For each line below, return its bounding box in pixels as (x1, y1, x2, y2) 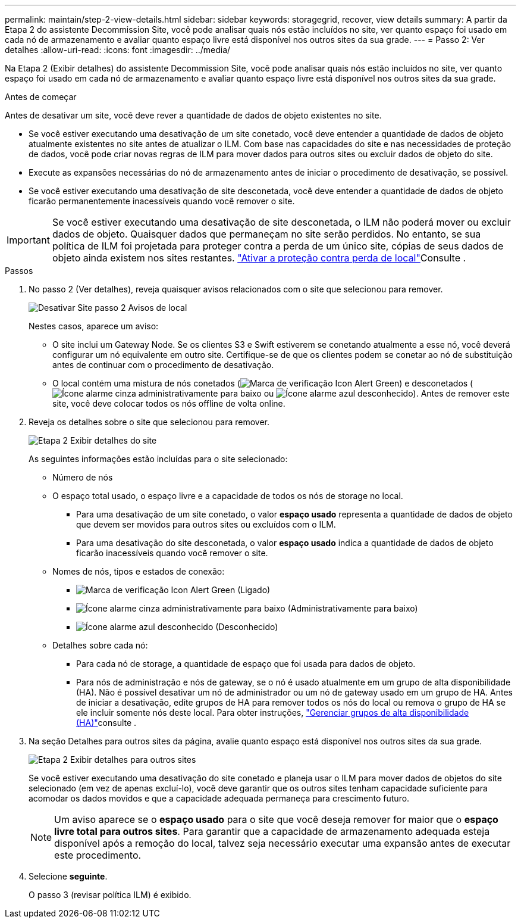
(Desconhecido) (215, 622, 278, 632)
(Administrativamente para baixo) (287, 603, 418, 613)
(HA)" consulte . (76, 718, 137, 728)
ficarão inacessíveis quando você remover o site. (76, 548, 268, 558)
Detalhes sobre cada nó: (52, 640, 148, 650)
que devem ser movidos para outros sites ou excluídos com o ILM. (76, 519, 336, 529)
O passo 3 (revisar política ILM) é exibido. (29, 890, 192, 900)
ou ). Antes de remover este (263, 388, 510, 398)
